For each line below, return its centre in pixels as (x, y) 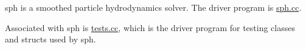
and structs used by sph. (50, 39)
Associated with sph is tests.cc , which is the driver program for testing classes (150, 27)
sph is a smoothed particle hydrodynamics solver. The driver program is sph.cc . (153, 7)
